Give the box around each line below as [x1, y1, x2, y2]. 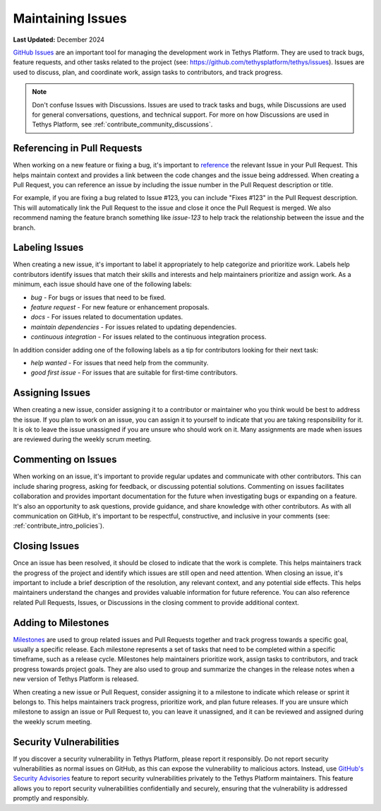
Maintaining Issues [13, 11, 127, 26]
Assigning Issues [13, 387, 91, 399]
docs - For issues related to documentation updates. [30, 313, 183, 321]
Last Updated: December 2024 [13, 35, 105, 44]
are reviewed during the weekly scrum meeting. [13, 435, 152, 444]
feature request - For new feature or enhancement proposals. [30, 303, 210, 311]
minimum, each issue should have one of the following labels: [13, 280, 192, 289]
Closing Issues [13, 540, 80, 552]
